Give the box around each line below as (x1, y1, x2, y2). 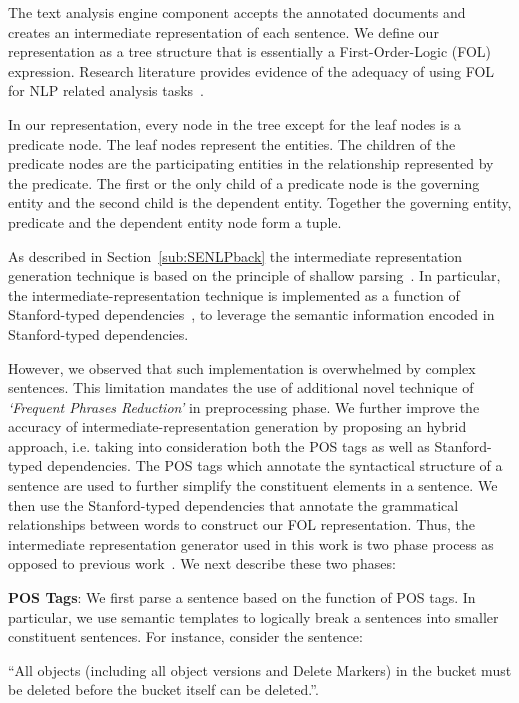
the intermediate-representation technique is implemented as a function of (8, 284, 460, 305)
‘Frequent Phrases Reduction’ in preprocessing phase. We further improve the (8, 396, 480, 417)
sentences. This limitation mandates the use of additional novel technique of (8, 377, 474, 398)
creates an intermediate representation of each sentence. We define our (8, 21, 439, 42)
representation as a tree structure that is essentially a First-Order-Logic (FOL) (8, 41, 492, 62)
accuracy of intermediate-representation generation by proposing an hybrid (8, 416, 467, 437)
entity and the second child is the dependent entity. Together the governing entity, (8, 192, 512, 213)
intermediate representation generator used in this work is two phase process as (8, 533, 494, 554)
